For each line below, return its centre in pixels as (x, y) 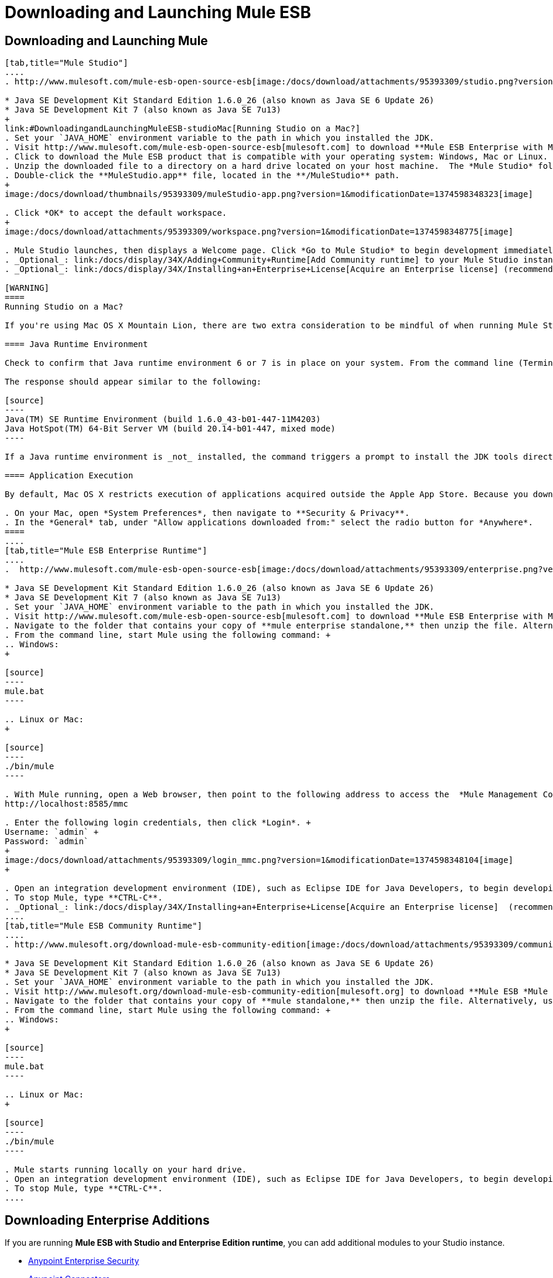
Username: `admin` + (52, 832)
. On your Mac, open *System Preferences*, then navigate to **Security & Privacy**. (207, 513)
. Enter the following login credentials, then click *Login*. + (158, 823)
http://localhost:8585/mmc (66, 804)
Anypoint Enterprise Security (84, 1261)
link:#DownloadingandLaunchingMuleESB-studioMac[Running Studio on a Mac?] (182, 129)
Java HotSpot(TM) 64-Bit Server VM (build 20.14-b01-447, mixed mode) (170, 429)
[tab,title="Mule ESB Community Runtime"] (104, 926)
